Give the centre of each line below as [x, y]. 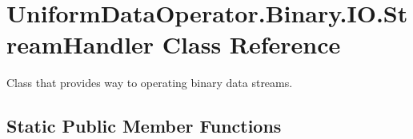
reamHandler [80, 44]
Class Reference [251, 44]
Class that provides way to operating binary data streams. [150, 83]
